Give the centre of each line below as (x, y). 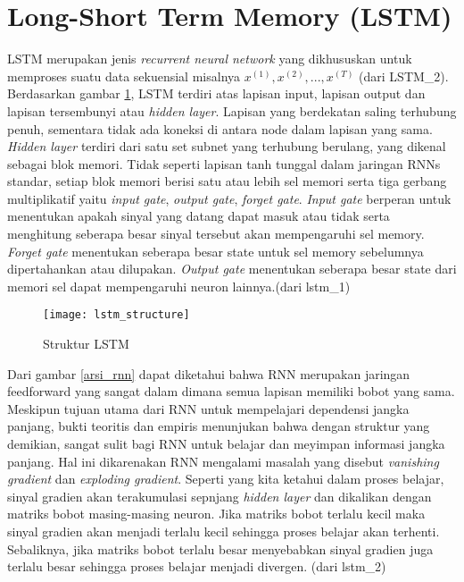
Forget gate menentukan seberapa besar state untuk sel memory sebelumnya (215, 251)
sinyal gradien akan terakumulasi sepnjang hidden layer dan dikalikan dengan (220, 496)
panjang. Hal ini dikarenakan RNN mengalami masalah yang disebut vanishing (223, 461)
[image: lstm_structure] (116, 315)
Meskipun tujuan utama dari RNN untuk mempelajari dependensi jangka (208, 408)
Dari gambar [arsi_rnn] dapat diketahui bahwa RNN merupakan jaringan (209, 373)
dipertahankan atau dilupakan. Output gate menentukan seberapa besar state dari (232, 269)
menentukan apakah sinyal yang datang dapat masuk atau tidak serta (199, 216)
